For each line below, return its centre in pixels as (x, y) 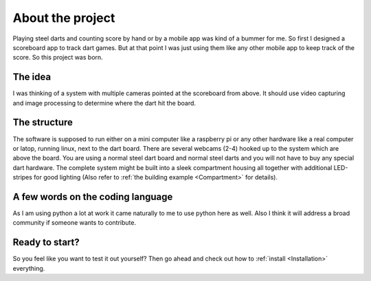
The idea (32, 77)
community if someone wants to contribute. (75, 223)
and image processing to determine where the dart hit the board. (104, 103)
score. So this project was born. (58, 58)
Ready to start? (46, 242)
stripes (22, 178)
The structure (43, 122)
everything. (29, 268)
